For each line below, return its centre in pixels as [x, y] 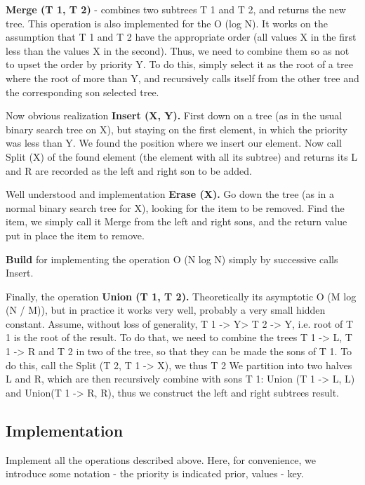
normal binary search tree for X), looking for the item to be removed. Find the [175, 207]
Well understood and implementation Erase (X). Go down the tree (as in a [170, 194]
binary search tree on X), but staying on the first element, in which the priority [177, 129]
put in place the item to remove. [75, 235]
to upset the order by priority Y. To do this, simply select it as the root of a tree [179, 64]
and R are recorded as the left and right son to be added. [129, 170]
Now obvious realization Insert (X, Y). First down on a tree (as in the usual [174, 115]
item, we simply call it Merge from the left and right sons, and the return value [177, 221]
